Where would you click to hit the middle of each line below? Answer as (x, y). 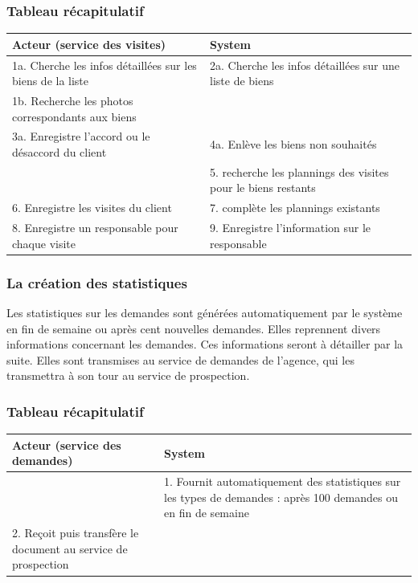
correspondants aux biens (74, 116)
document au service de (70, 548)
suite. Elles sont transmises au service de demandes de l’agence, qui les (180, 359)
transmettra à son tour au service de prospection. (128, 375)
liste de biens (242, 81)
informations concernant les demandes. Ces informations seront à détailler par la (205, 344)
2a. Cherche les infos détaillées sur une (305, 65)
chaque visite (44, 243)
